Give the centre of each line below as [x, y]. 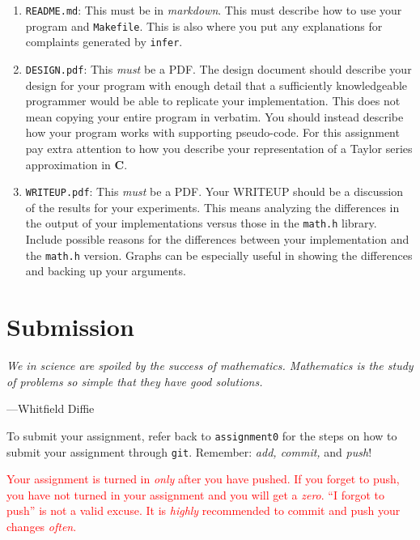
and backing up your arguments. [106, 271]
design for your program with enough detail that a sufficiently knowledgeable [216, 85]
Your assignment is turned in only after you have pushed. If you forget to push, [203, 479]
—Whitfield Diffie [51, 408]
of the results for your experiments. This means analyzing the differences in [212, 207]
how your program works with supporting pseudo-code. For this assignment [212, 132]
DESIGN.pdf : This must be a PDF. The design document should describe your [218, 68]
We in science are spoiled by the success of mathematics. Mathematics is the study [210, 366]
